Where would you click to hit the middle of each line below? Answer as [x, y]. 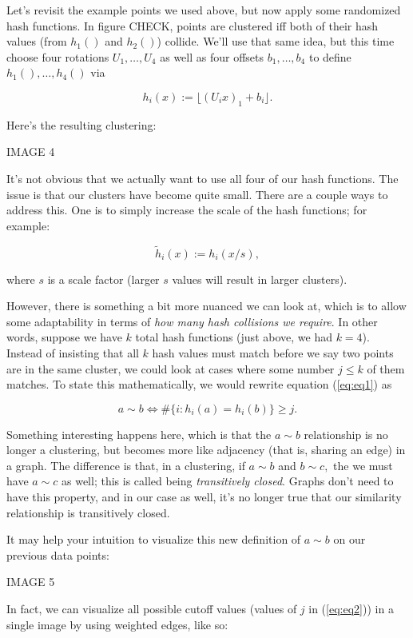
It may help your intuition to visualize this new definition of [154, 539]
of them [386, 368]
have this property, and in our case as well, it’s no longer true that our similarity [204, 497]
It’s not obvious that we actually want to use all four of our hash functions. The [203, 178]
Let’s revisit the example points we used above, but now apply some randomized [204, 10]
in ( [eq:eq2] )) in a [351, 609]
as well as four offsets [212, 56]
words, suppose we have [64, 337]
